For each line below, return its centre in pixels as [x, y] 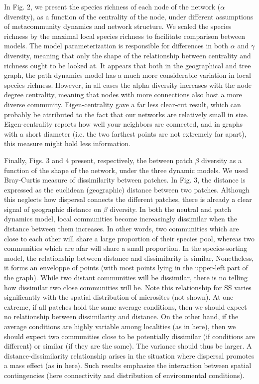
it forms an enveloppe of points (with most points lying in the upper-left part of [126, 268]
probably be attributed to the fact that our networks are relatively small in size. [126, 114]
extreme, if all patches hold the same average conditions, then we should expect [126, 306]
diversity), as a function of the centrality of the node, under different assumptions [129, 16]
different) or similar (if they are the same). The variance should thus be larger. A [128, 346]
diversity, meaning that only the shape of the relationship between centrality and [128, 55]
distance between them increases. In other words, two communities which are [122, 229]
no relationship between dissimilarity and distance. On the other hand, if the [121, 316]
